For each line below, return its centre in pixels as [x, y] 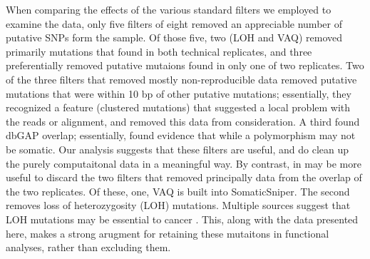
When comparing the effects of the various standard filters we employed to [169, 9]
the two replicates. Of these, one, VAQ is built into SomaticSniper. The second [178, 191]
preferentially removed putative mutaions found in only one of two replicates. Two [185, 65]
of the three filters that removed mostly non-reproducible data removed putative [181, 79]
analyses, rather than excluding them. [88, 247]
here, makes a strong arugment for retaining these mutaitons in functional [168, 233]
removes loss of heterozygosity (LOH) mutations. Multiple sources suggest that [178, 205]
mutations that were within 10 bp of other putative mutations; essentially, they [179, 93]
